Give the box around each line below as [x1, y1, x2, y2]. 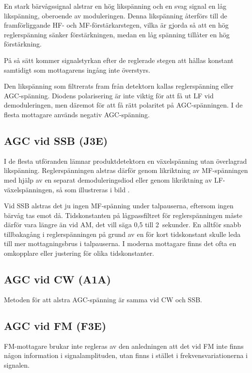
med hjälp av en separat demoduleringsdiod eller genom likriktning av [4, 174, 212, 185]
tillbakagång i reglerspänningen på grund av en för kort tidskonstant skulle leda [4, 229, 241, 239]
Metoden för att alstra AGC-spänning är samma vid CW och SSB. [4, 294, 202, 304]
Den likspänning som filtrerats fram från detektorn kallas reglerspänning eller [4, 81, 234, 91]
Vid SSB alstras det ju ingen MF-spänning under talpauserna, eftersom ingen [4, 201, 234, 211]
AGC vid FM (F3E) [4, 318, 107, 333]
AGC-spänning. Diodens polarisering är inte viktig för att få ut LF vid [4, 90, 214, 100]
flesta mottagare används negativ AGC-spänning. [4, 109, 150, 119]
